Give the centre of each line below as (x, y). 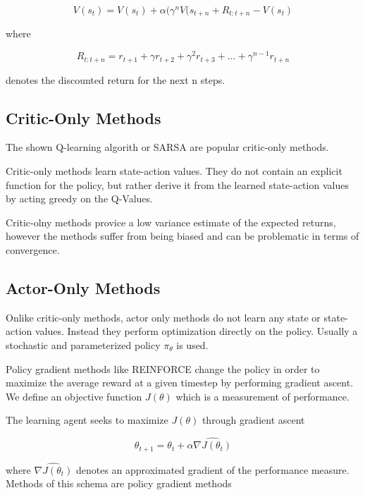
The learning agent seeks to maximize (87, 420)
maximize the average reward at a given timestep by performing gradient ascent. (180, 383)
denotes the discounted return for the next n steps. (116, 79)
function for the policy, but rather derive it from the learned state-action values (177, 184)
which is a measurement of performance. (262, 396)
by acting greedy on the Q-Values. (79, 198)
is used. (192, 344)
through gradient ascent (253, 420)
